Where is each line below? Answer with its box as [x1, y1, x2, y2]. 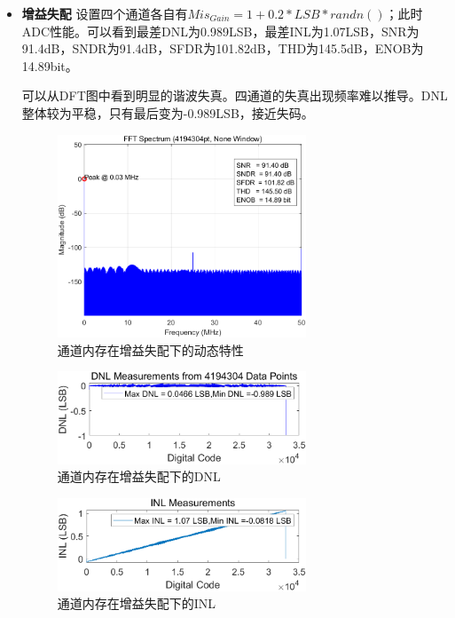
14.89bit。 [21, 56, 78, 75]
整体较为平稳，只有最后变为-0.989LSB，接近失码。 [21, 103, 314, 122]
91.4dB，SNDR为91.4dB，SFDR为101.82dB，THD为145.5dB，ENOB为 [21, 39, 424, 58]
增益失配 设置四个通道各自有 [21, 4, 188, 22]
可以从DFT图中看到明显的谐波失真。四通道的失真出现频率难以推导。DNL [21, 86, 448, 105]
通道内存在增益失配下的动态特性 [57, 340, 244, 359]
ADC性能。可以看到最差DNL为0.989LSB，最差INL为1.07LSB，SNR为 [21, 21, 420, 40]
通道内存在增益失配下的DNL [57, 467, 221, 486]
